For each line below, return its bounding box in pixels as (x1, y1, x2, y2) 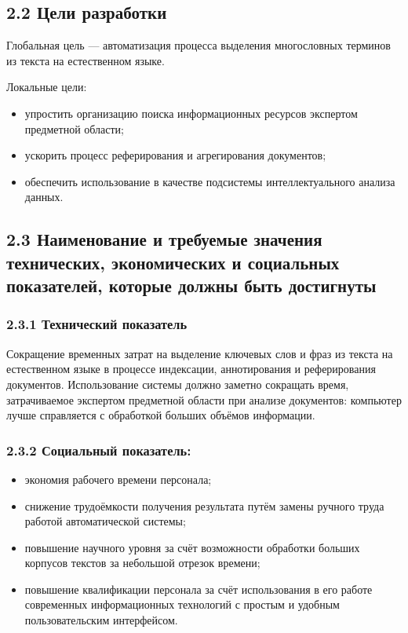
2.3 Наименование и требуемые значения (6, 227, 322, 251)
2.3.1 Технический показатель (6, 314, 188, 334)
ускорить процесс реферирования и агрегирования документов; (24, 147, 326, 163)
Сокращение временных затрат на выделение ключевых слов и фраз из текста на (6, 345, 393, 361)
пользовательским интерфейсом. (24, 612, 178, 628)
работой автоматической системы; (24, 513, 186, 529)
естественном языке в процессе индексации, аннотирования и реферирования (6, 360, 376, 377)
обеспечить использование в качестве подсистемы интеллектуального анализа (24, 173, 395, 189)
